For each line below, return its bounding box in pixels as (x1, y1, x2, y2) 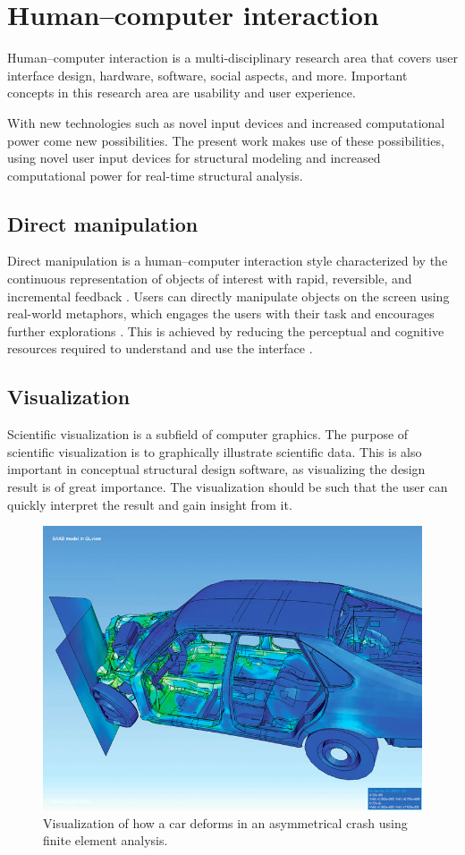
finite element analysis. (43, 831, 168, 850)
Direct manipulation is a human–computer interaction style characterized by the (7, 251, 448, 270)
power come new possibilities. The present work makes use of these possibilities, (7, 131, 444, 149)
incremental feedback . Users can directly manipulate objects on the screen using (7, 286, 450, 305)
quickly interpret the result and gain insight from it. (7, 495, 292, 513)
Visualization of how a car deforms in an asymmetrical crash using (43, 813, 408, 832)
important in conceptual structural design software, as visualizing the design (7, 460, 426, 478)
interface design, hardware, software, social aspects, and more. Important (7, 65, 408, 84)
